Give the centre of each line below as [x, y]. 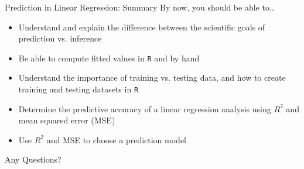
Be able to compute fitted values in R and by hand [109, 58]
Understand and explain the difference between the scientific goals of [142, 27]
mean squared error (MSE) [67, 120]
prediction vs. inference [60, 38]
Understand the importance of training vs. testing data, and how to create [152, 77]
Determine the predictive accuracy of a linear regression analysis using [145, 108]
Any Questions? [33, 159]
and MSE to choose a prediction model [117, 139]
